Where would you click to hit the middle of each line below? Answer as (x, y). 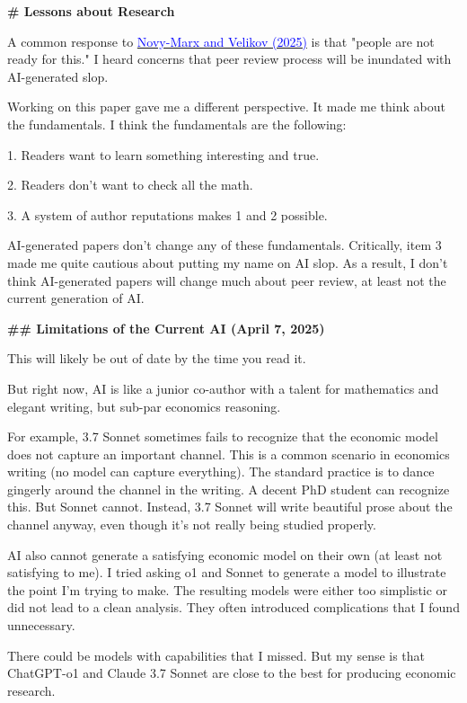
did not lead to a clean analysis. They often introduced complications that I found (233, 607)
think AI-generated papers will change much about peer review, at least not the (227, 280)
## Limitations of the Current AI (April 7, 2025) (166, 328)
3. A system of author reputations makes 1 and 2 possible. (167, 214)
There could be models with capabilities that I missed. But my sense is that (216, 655)
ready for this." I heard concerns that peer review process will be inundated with (229, 59)
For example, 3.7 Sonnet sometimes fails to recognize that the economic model (223, 436)
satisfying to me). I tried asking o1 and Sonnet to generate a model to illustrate (227, 572)
